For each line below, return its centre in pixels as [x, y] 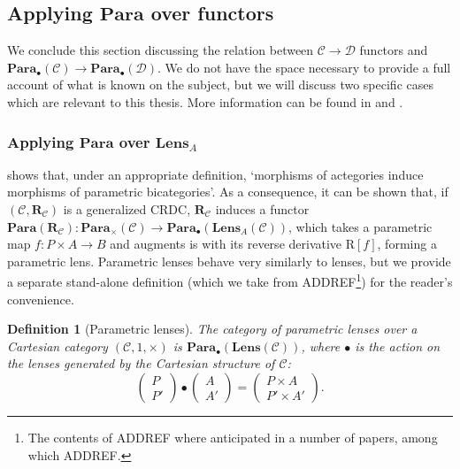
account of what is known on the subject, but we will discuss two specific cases [220, 85]
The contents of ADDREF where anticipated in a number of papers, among [233, 437]
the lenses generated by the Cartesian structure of [141, 363]
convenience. [41, 299]
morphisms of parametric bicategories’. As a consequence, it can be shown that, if [228, 192]
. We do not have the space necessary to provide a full [304, 67]
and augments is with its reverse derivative [226, 244]
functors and [394, 50]
